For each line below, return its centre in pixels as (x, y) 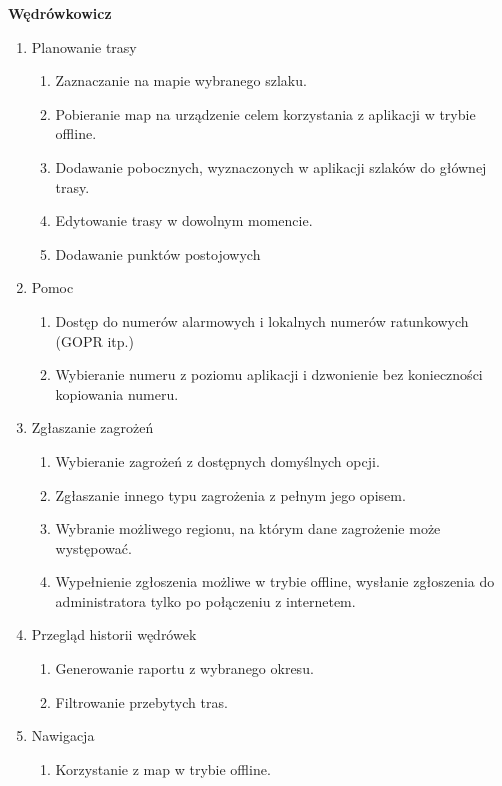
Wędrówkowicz (60, 13)
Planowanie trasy (84, 46)
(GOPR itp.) (94, 340)
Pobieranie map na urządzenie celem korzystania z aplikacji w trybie (265, 113)
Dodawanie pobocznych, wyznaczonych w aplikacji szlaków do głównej (271, 166)
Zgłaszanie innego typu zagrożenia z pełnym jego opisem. (230, 494)
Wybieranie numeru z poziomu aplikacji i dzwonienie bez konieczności (269, 374)
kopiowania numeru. (117, 393)
